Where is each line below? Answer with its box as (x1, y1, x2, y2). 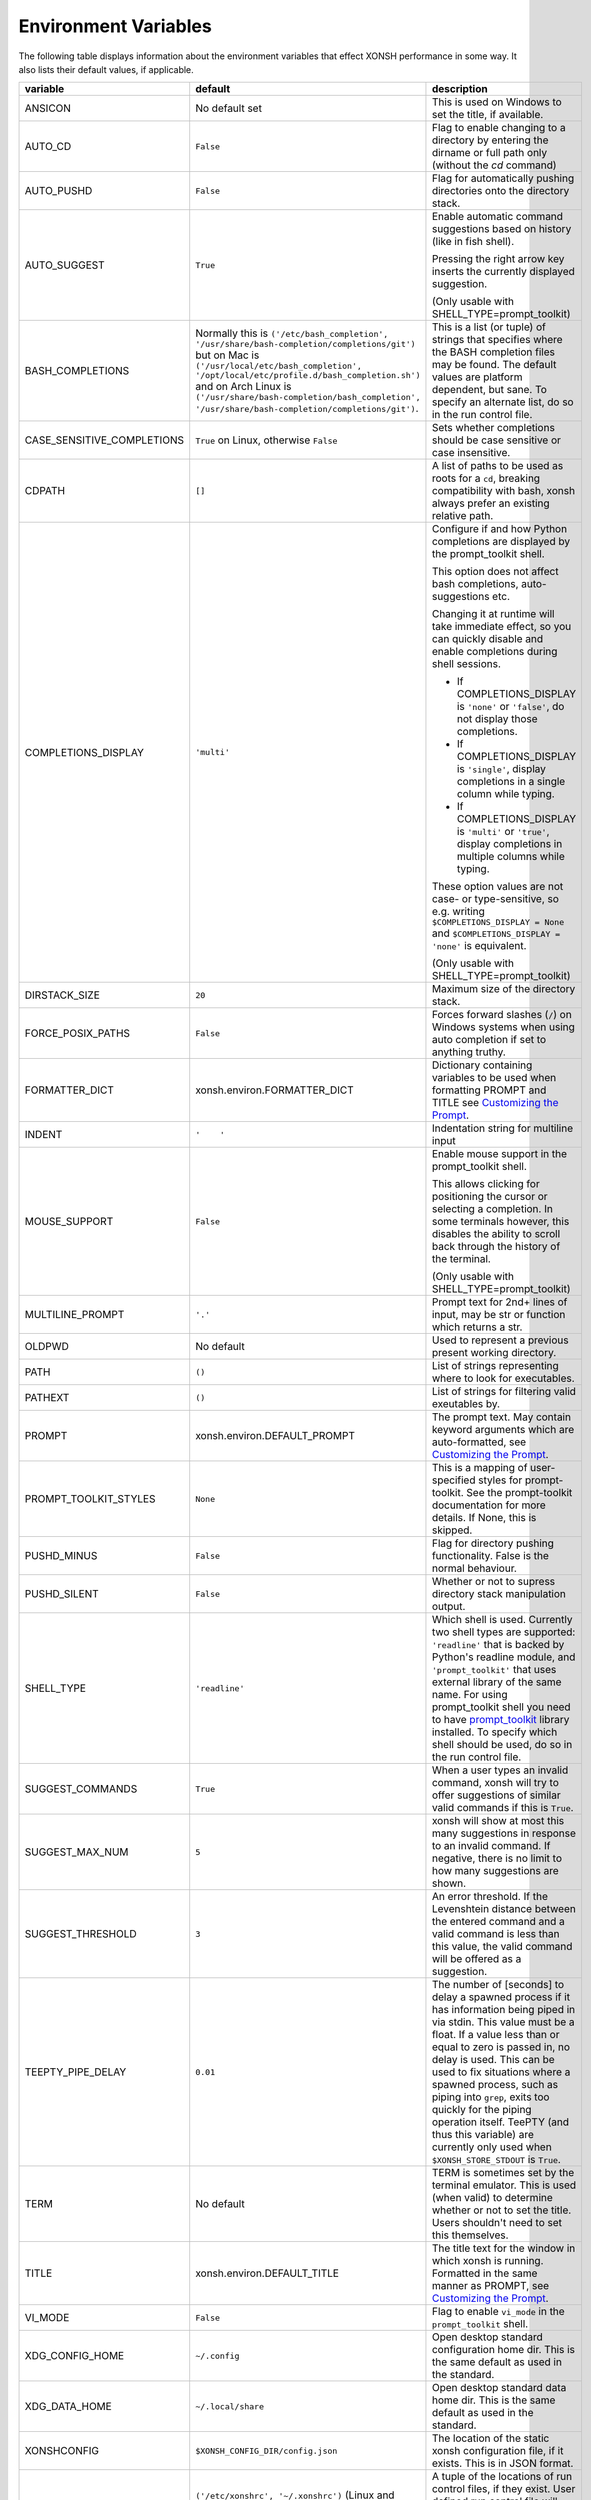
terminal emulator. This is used (431, 2178, 577, 2192)
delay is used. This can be (431, 2053, 555, 2067)
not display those (456, 712, 539, 726)
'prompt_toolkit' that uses (431, 1663, 557, 1677)
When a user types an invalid (431, 1763, 569, 1777)
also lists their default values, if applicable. (18, 63, 194, 75)
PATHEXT (24, 1391, 70, 1405)
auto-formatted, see (431, 1435, 527, 1449)
